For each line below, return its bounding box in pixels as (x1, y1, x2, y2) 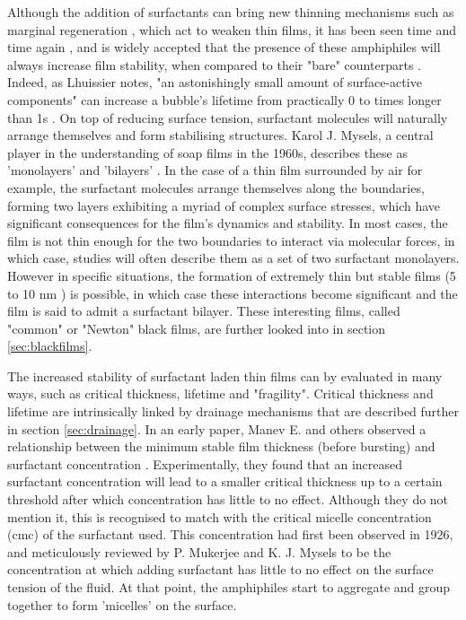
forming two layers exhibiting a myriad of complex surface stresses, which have (7, 196, 441, 214)
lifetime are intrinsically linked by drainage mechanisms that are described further (7, 402, 460, 421)
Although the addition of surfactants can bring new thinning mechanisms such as (7, 3, 454, 21)
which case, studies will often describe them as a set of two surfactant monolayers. (7, 249, 460, 267)
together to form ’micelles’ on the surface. (7, 595, 237, 614)
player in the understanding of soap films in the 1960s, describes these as (7, 143, 408, 162)
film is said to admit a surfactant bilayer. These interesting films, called (7, 301, 400, 320)
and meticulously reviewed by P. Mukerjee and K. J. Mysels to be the (7, 542, 391, 561)
